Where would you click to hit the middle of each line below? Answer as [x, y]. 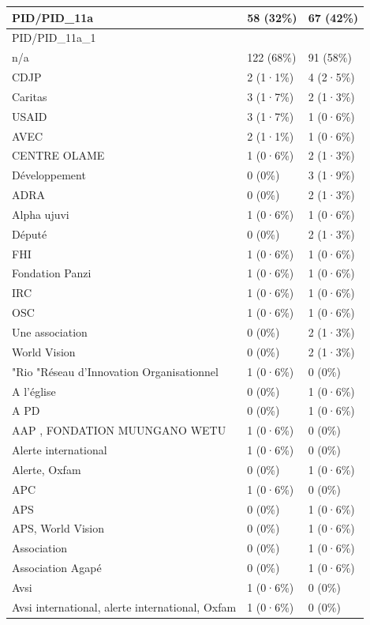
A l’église [34, 391]
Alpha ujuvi [41, 214]
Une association [50, 332]
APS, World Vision [58, 528]
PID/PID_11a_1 [54, 38]
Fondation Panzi [52, 273]
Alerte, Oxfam [47, 469]
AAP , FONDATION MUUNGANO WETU [119, 430]
